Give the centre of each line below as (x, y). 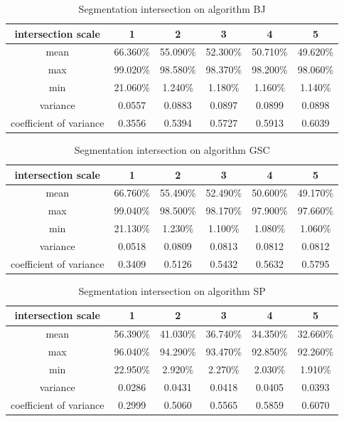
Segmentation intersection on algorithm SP (172, 290)
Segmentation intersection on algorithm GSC (172, 149)
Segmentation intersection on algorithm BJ (172, 9)
